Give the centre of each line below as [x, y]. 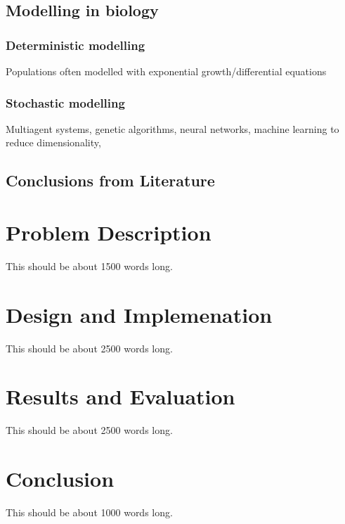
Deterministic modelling [76, 45]
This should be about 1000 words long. [89, 512]
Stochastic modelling [65, 102]
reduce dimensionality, [53, 142]
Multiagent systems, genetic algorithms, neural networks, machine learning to [172, 128]
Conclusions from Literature [110, 180]
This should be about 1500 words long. [89, 266]
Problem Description [109, 232]
